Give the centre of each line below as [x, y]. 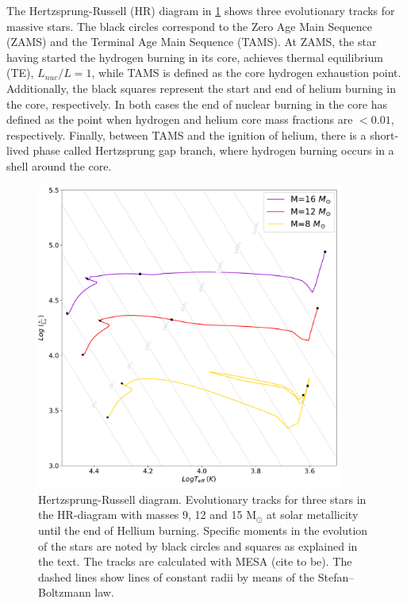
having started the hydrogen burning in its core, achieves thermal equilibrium [195, 57]
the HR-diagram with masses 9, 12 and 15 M [147, 515]
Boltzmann [65, 592]
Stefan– [336, 576]
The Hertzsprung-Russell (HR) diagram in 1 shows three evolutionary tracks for [201, 10]
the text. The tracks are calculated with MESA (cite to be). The [195, 561]
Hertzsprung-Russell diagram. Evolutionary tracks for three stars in [202, 499]
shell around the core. [59, 165]
